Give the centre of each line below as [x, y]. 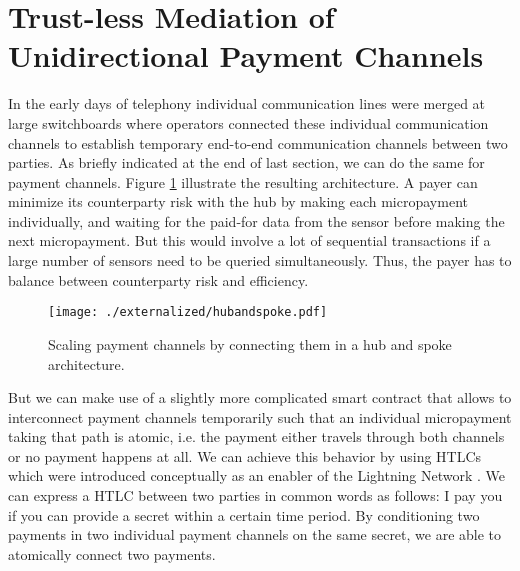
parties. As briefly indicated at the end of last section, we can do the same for [246, 162]
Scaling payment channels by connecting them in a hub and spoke [250, 343]
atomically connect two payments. [112, 553]
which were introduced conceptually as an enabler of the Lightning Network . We [257, 475]
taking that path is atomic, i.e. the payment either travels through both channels [256, 436]
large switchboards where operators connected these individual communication [248, 122]
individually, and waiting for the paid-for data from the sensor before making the [256, 220]
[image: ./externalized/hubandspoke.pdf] [188, 312]
